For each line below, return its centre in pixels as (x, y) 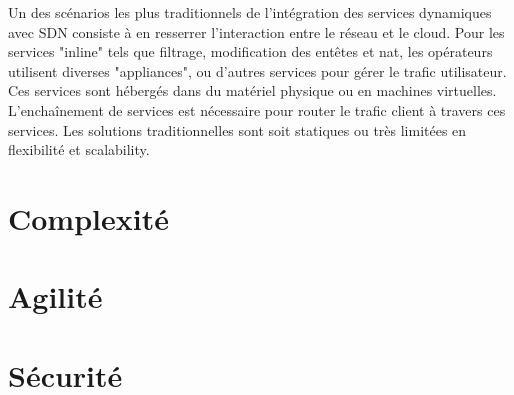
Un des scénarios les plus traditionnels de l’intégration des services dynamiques (250, 12)
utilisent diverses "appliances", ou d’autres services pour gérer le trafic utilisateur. (257, 70)
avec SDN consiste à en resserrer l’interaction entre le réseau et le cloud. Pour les (256, 31)
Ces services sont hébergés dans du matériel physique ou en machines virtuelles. (252, 90)
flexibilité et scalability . (79, 149)
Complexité (88, 217)
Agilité (55, 296)
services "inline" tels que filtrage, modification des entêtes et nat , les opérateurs (250, 51)
